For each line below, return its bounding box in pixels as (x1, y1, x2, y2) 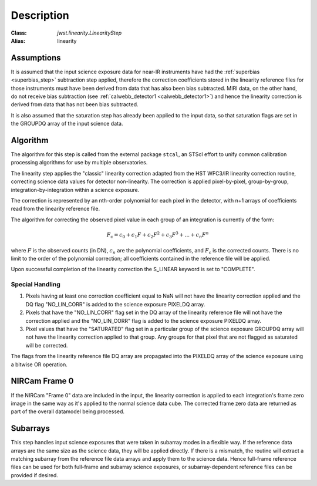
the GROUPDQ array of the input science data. (11, 120, 123, 127)
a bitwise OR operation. (11, 361, 68, 368)
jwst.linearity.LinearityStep (57, 29, 122, 36)
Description (11, 9, 70, 22)
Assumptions (11, 53, 61, 63)
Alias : (11, 37, 26, 44)
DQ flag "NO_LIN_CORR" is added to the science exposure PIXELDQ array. (25, 301, 205, 308)
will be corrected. (25, 342, 68, 349)
